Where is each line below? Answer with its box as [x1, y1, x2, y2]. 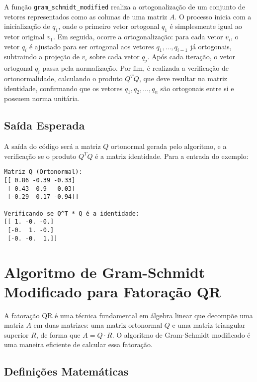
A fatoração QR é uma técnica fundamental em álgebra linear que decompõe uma [4, 310, 253, 320]
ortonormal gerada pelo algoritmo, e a [111, 141, 227, 151]
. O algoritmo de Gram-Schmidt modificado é [112, 329, 251, 340]
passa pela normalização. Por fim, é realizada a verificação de [42, 63, 229, 73]
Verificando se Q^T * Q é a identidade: [4, 210, 140, 217]
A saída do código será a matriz [4, 141, 101, 151]
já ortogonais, [190, 41, 232, 51]
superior [4, 329, 29, 340]
